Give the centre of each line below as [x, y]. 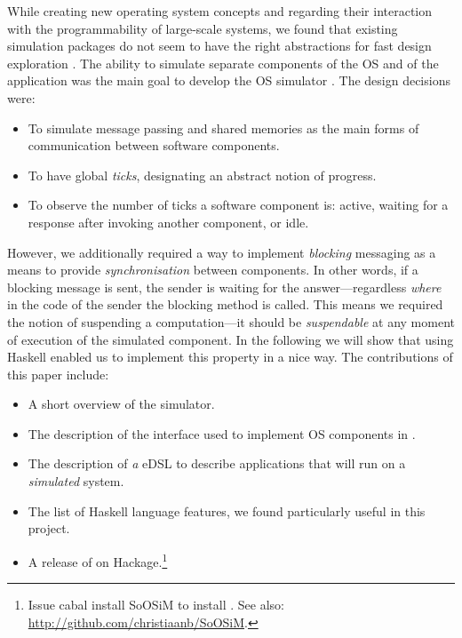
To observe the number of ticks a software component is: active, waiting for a [238, 205]
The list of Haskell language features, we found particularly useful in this [227, 510]
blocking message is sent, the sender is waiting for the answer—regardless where [224, 287]
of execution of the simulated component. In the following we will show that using [231, 339]
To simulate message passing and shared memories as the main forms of [223, 128]
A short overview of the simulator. [121, 404]
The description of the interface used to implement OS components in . [222, 433]
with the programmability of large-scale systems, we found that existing [203, 28]
